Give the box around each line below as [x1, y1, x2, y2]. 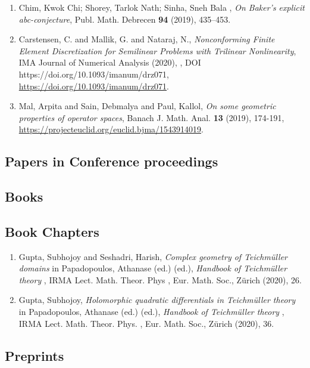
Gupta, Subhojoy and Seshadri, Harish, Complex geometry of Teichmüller [18, 250, 288, 262]
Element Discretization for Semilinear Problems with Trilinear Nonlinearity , [18, 44, 296, 57]
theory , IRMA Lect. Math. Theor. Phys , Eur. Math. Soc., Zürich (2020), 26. [18, 273, 302, 286]
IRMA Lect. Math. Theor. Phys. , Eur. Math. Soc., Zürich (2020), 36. [18, 317, 274, 329]
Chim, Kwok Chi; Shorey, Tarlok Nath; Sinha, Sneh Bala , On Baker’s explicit [18, 1, 305, 13]
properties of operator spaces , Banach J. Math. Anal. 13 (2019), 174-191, [18, 111, 284, 123]
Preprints [5, 346, 64, 364]
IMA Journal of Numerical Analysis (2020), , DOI [18, 56, 201, 69]
